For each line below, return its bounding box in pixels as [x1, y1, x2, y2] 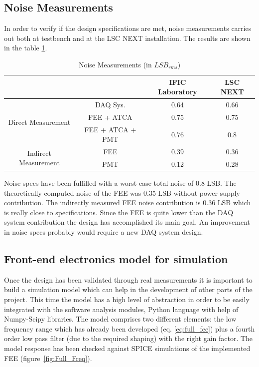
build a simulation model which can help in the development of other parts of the [4, 284, 253, 295]
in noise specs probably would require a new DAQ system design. [4, 227, 203, 237]
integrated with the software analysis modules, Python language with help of [4, 304, 239, 314]
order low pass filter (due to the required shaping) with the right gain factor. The [4, 333, 253, 344]
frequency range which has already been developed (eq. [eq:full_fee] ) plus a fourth [4, 323, 255, 334]
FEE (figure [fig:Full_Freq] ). [4, 353, 92, 363]
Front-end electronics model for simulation [4, 251, 228, 267]
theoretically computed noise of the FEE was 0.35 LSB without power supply [4, 187, 240, 198]
